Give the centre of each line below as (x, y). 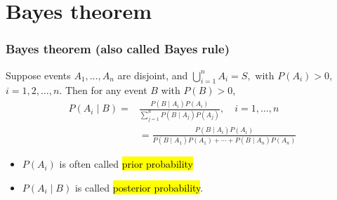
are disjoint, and (153, 75)
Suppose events (38, 75)
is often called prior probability (126, 164)
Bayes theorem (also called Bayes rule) (118, 49)
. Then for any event (103, 90)
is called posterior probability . (139, 187)
